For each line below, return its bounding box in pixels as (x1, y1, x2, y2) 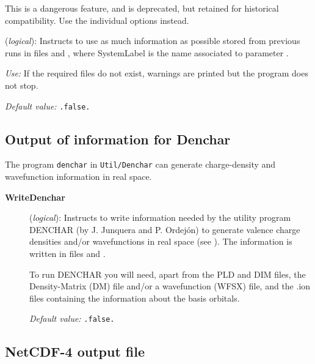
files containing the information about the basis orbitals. (29, 291, 240, 304)
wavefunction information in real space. (5, 170, 152, 183)
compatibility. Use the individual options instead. (5, 13, 189, 26)
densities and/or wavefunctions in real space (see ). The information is (29, 235, 292, 248)
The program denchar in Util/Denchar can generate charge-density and (5, 158, 276, 171)
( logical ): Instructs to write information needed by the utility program (29, 211, 291, 224)
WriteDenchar (5, 190, 65, 203)
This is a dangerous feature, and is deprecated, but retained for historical (5, 2, 279, 14)
